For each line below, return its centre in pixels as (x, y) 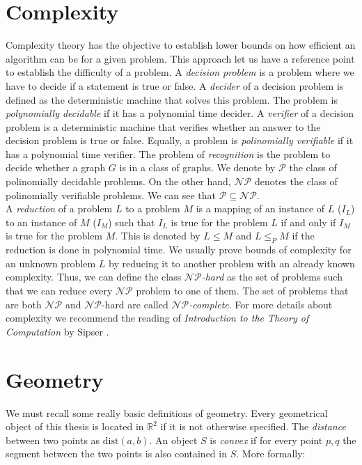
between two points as (53, 440)
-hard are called (135, 304)
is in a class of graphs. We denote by (197, 167)
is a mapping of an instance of (260, 208)
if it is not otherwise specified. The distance (253, 426)
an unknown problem (51, 263)
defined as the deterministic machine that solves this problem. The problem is (172, 99)
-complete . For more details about (261, 304)
